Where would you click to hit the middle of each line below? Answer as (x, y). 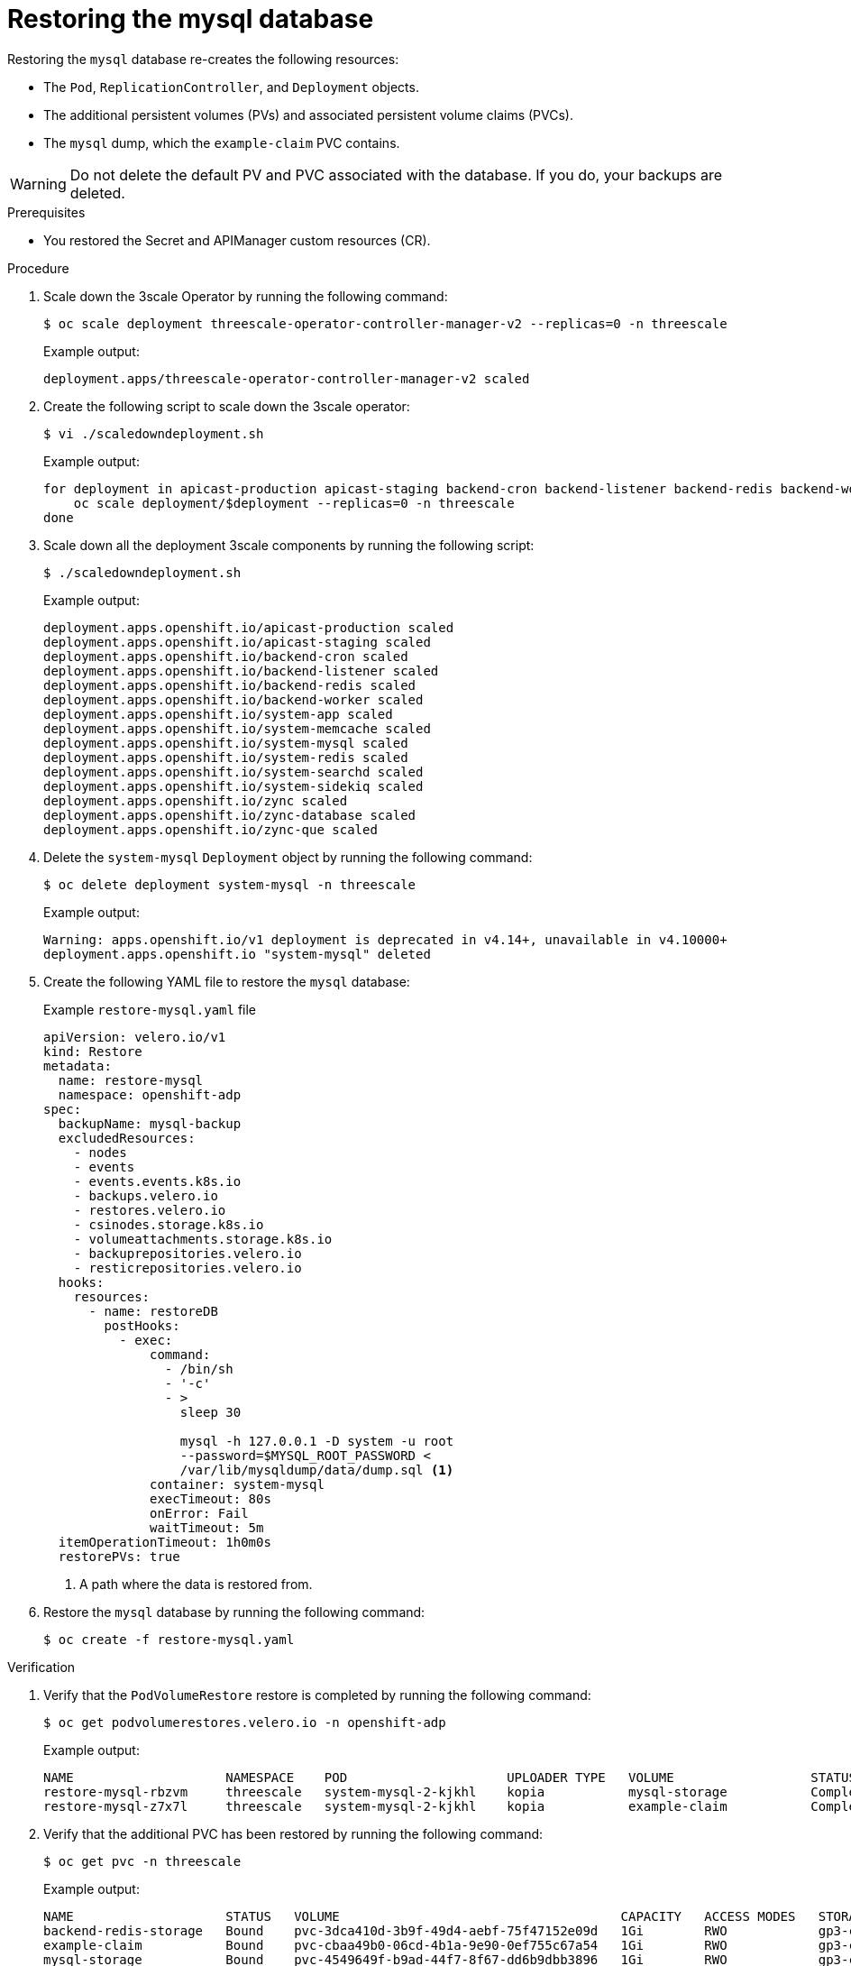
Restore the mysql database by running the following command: (234, 1612)
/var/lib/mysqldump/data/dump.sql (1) (317, 1470)
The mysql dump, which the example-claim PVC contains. (222, 142)
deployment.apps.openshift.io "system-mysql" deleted (237, 954)
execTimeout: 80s (210, 1498)
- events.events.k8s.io (157, 1181)
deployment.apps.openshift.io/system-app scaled (218, 714)
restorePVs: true (119, 1556)
